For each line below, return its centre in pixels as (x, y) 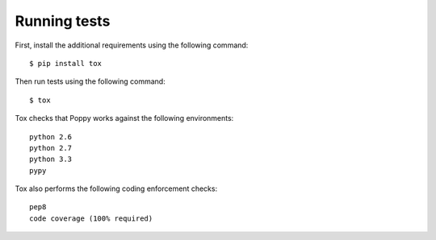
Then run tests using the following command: (90, 81)
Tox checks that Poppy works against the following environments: (124, 118)
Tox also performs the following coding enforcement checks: (116, 188)
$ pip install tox (66, 63)
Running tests (63, 21)
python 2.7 (51, 148)
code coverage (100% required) (91, 218)
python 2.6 (51, 137)
